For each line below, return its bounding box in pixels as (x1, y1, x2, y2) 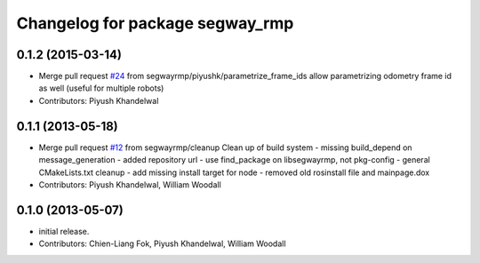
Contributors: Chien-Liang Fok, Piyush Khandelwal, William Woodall (38, 238, 286, 249)
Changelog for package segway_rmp (16, 13, 294, 33)
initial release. (38, 226, 90, 236)
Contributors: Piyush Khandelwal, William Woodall (38, 179, 221, 190)
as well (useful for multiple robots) (38, 83, 164, 93)
